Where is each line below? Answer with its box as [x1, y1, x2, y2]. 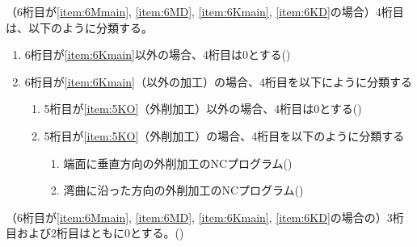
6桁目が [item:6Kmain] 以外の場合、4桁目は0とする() [24, 46, 291, 63]
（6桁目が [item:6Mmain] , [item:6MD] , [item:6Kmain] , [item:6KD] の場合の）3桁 [6, 208, 404, 225]
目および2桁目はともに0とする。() [6, 224, 184, 241]
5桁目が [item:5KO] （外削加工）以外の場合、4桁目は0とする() [44, 100, 362, 117]
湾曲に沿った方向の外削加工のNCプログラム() [63, 182, 304, 199]
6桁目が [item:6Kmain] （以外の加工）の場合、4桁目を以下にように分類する [24, 73, 412, 90]
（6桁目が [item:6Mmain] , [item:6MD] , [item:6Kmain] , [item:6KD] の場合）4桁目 [6, 3, 404, 19]
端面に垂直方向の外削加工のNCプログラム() [63, 154, 293, 171]
